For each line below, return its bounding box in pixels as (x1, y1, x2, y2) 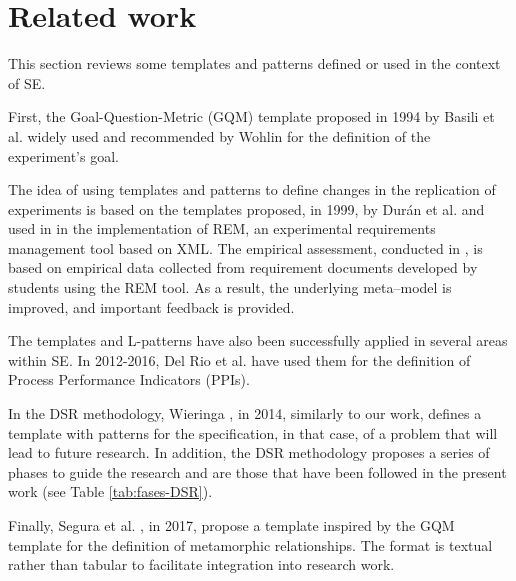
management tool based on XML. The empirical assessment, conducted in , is (8, 237, 483, 258)
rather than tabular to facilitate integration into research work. (8, 554, 395, 575)
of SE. (8, 72, 46, 93)
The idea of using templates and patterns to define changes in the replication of (8, 179, 496, 200)
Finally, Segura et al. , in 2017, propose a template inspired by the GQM (8, 515, 455, 535)
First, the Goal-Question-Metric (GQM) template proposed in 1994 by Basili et (8, 106, 495, 127)
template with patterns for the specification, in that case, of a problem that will (8, 422, 498, 443)
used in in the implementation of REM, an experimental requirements (8, 218, 436, 239)
